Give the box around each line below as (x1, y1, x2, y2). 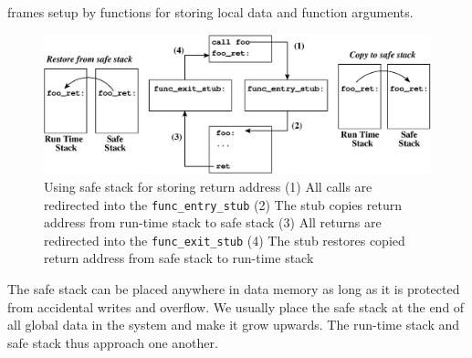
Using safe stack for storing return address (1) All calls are (44, 176, 372, 195)
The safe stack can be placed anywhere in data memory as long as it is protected (7, 279, 460, 299)
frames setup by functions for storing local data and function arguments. (7, 3, 414, 21)
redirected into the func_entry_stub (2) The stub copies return (44, 195, 402, 214)
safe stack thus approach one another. (7, 332, 218, 352)
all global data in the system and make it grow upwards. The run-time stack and (7, 315, 460, 334)
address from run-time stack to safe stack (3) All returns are (44, 213, 382, 232)
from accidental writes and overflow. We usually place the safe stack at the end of (7, 297, 465, 316)
